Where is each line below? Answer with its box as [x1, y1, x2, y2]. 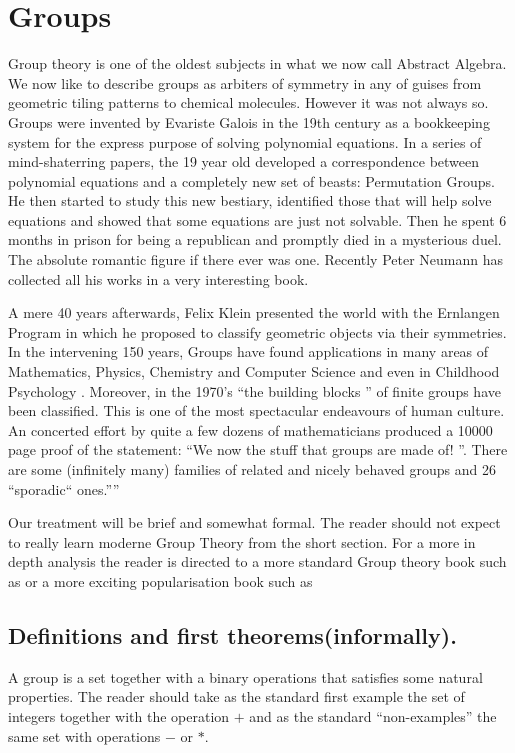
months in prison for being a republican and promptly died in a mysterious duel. [8, 229, 502, 250]
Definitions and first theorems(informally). [8, 619, 457, 650]
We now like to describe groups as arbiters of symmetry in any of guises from [8, 72, 482, 93]
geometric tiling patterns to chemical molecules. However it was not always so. [8, 92, 489, 113]
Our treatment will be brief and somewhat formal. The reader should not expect [8, 512, 501, 533]
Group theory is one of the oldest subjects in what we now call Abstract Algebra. [8, 53, 507, 74]
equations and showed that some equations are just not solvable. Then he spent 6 [8, 209, 507, 230]
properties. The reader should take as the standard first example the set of [8, 686, 465, 707]
